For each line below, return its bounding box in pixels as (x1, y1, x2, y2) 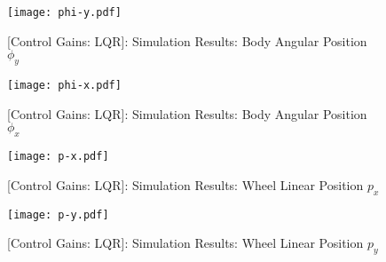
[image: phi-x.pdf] (7, 79, 122, 92)
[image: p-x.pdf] (7, 150, 109, 163)
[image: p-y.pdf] (7, 208, 109, 221)
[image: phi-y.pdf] (7, 6, 122, 19)
